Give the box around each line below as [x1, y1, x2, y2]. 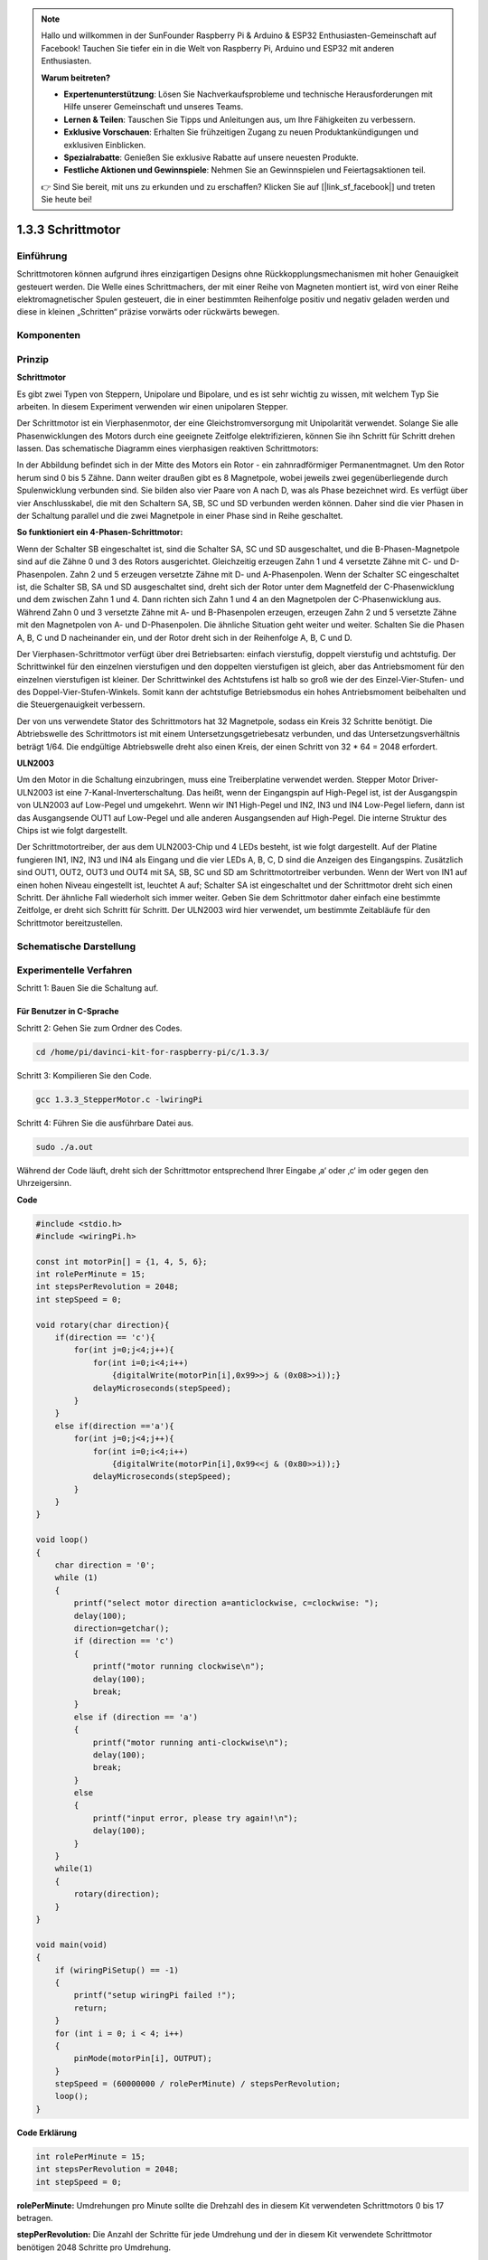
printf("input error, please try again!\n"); [92, 1813, 298, 1823]
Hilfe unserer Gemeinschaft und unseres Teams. [63, 101, 244, 112]
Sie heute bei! [41, 194, 92, 205]
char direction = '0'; [54, 1560, 155, 1570]
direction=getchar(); [73, 1624, 170, 1634]
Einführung [16, 250, 68, 262]
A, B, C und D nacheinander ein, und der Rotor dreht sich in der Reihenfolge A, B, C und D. [16, 632, 352, 643]
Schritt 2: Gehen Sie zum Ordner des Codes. [16, 1022, 183, 1033]
